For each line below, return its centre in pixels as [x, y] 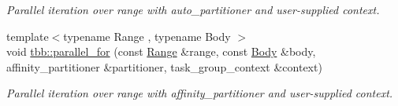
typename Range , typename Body [147, 36]
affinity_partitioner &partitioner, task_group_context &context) [164, 66]
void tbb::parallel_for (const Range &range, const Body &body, [161, 51]
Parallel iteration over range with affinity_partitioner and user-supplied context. [200, 93]
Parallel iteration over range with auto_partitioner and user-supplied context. [193, 9]
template [28, 36]
